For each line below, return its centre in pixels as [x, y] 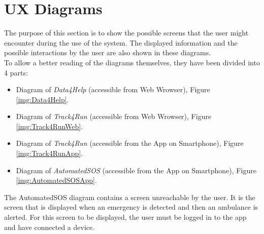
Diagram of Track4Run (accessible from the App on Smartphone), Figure [130, 143]
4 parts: [16, 72]
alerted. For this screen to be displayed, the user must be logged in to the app [125, 217]
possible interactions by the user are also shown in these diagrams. [108, 52]
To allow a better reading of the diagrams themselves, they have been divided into [132, 62]
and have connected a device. [49, 227]
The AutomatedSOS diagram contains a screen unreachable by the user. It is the [130, 197]
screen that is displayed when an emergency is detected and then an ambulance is [131, 207]
